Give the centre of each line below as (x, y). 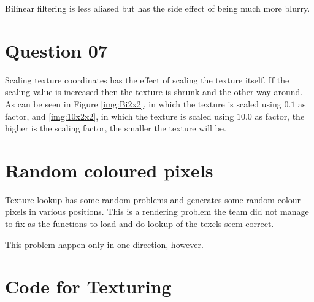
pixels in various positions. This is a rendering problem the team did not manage (157, 211)
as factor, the (280, 116)
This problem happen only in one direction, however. (104, 244)
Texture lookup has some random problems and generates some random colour (153, 199)
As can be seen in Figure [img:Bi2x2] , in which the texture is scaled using (143, 103)
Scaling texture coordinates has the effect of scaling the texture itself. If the (147, 79)
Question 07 (56, 50)
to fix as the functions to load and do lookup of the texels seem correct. (140, 223)
